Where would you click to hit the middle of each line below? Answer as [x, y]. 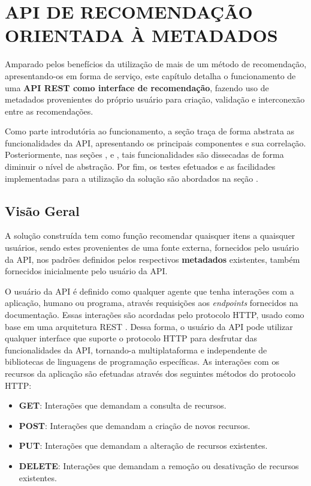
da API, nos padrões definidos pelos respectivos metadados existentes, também [153, 259]
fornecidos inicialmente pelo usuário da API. [86, 271]
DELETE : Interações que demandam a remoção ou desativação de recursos [159, 465]
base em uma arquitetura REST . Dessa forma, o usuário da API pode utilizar [149, 326]
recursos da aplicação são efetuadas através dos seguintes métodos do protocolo [150, 373]
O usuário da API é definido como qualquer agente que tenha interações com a [150, 291]
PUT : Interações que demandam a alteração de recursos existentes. [143, 445]
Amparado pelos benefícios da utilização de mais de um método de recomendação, [156, 64]
